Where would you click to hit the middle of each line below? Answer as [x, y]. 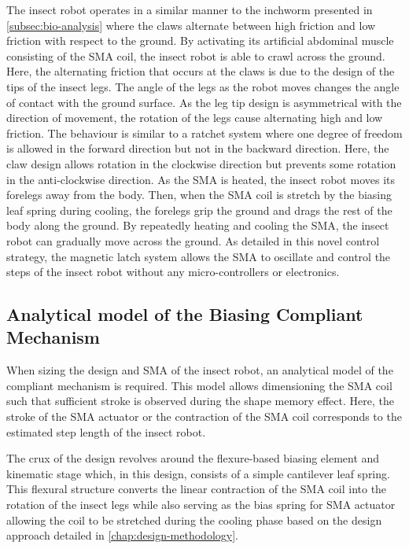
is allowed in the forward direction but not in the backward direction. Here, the [198, 148]
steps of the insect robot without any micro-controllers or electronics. [173, 272]
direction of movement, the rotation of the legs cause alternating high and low [195, 118]
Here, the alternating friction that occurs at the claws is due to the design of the [201, 71]
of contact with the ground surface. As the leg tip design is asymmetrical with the [204, 102]
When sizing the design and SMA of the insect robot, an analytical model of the [200, 370]
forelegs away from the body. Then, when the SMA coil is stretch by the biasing [199, 195]
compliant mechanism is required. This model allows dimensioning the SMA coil [199, 385]
